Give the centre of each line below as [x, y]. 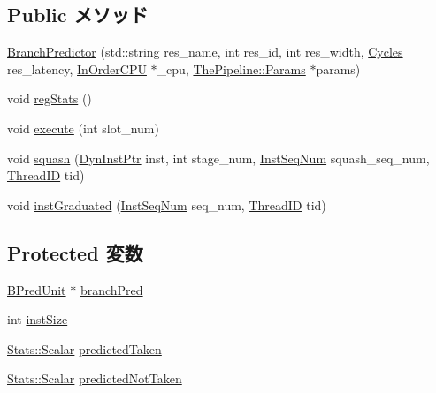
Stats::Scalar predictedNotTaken [95, 378]
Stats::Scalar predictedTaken [84, 348]
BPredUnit [37, 289]
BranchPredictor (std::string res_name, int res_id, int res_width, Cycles [205, 52]
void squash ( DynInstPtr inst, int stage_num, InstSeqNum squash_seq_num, [218, 158]
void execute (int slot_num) [83, 128]
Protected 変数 [75, 252]
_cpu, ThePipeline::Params [231, 68]
